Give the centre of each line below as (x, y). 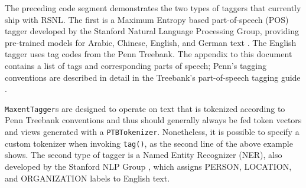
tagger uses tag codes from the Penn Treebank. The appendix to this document (149, 54)
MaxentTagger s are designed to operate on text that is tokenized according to (145, 108)
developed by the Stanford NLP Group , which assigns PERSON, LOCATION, (148, 166)
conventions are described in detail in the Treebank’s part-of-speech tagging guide (153, 77)
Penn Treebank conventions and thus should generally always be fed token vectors (153, 120)
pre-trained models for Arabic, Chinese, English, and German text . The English (151, 42)
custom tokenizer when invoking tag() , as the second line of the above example (149, 143)
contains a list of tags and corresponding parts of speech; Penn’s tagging (136, 65)
